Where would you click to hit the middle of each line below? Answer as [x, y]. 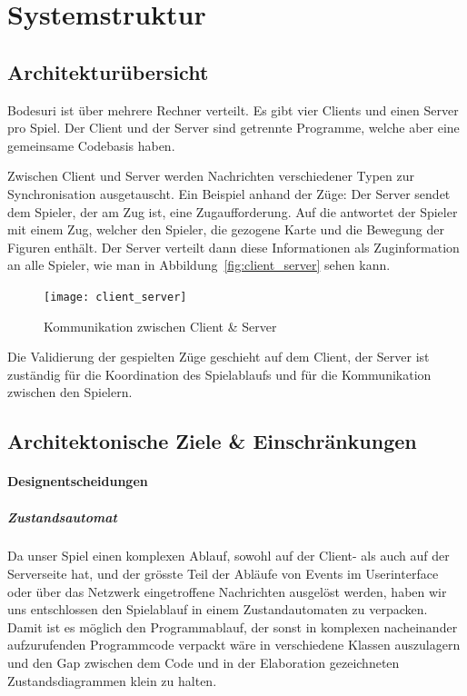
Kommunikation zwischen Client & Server [160, 326]
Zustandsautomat [62, 517]
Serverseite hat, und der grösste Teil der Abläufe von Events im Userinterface [223, 574]
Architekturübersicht [108, 71]
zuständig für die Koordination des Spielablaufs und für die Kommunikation [219, 374]
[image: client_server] [115, 297]
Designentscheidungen [78, 481]
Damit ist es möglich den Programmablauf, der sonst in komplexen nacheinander [233, 626]
